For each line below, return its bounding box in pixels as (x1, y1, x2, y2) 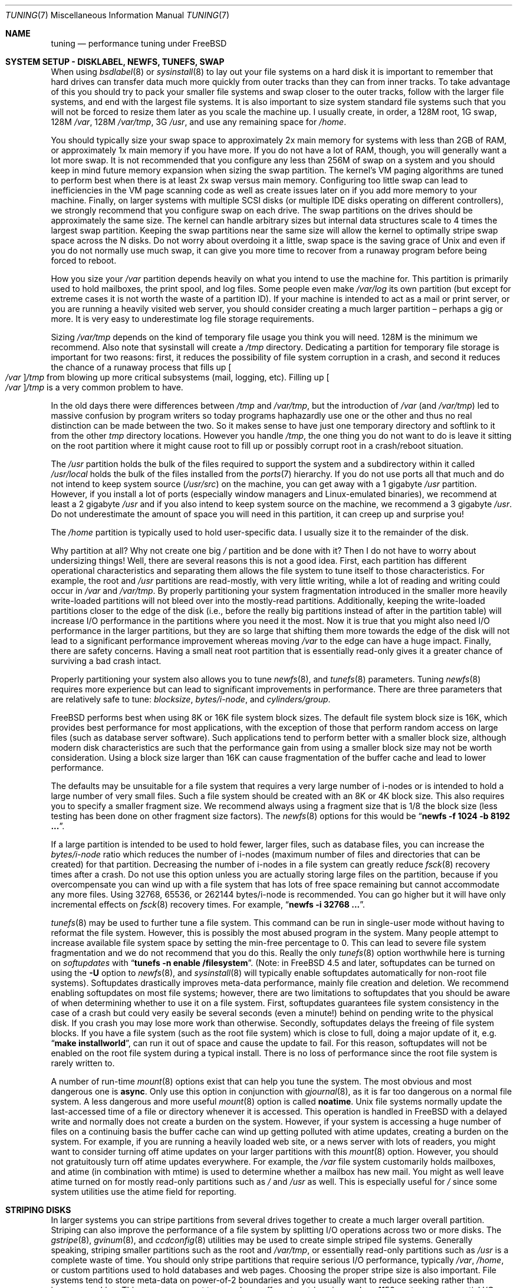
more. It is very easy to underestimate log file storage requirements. (51, 314, 314, 324)
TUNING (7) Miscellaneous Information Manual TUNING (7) (5, 10, 230, 20)
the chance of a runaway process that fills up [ (51, 362, 232, 372)
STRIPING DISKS (5, 1205, 71, 1215)
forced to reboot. (51, 255, 117, 265)
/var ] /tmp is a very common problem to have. (5, 382, 183, 392)
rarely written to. (51, 1058, 115, 1068)
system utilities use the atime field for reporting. (51, 1187, 236, 1197)
